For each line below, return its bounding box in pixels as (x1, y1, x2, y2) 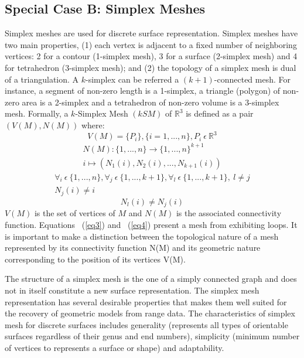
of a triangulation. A (5, 73, 79, 85)
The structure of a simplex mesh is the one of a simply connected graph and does (5, 272, 297, 285)
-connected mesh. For (214, 73, 291, 85)
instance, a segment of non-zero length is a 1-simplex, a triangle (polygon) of (5, 84, 281, 97)
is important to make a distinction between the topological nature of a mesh (5, 230, 279, 242)
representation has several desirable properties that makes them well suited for (5, 295, 287, 308)
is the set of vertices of (34, 207, 115, 219)
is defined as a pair (186, 107, 254, 120)
